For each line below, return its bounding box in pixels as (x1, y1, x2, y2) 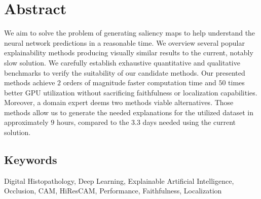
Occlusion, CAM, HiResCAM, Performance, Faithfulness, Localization (4, 185, 222, 196)
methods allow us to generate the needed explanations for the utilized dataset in (4, 107, 253, 117)
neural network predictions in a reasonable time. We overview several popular (4, 37, 245, 48)
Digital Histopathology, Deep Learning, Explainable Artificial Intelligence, (4, 175, 234, 186)
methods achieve (4, 77, 55, 88)
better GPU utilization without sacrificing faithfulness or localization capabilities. (4, 87, 257, 97)
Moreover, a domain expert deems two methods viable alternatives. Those (4, 97, 234, 108)
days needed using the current (142, 117, 236, 127)
